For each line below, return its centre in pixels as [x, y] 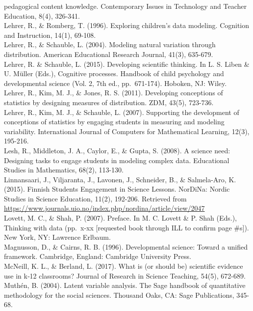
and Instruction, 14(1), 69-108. [50, 35]
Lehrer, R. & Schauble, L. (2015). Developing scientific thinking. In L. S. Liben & [127, 64]
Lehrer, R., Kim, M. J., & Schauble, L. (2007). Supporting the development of [122, 112]
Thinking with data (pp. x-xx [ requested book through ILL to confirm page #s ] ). [126, 227]
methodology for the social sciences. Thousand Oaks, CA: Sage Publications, [119, 295]
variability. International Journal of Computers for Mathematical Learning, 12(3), [127, 131]
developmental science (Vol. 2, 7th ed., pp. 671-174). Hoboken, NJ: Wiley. [115, 83]
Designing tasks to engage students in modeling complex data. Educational [117, 160]
